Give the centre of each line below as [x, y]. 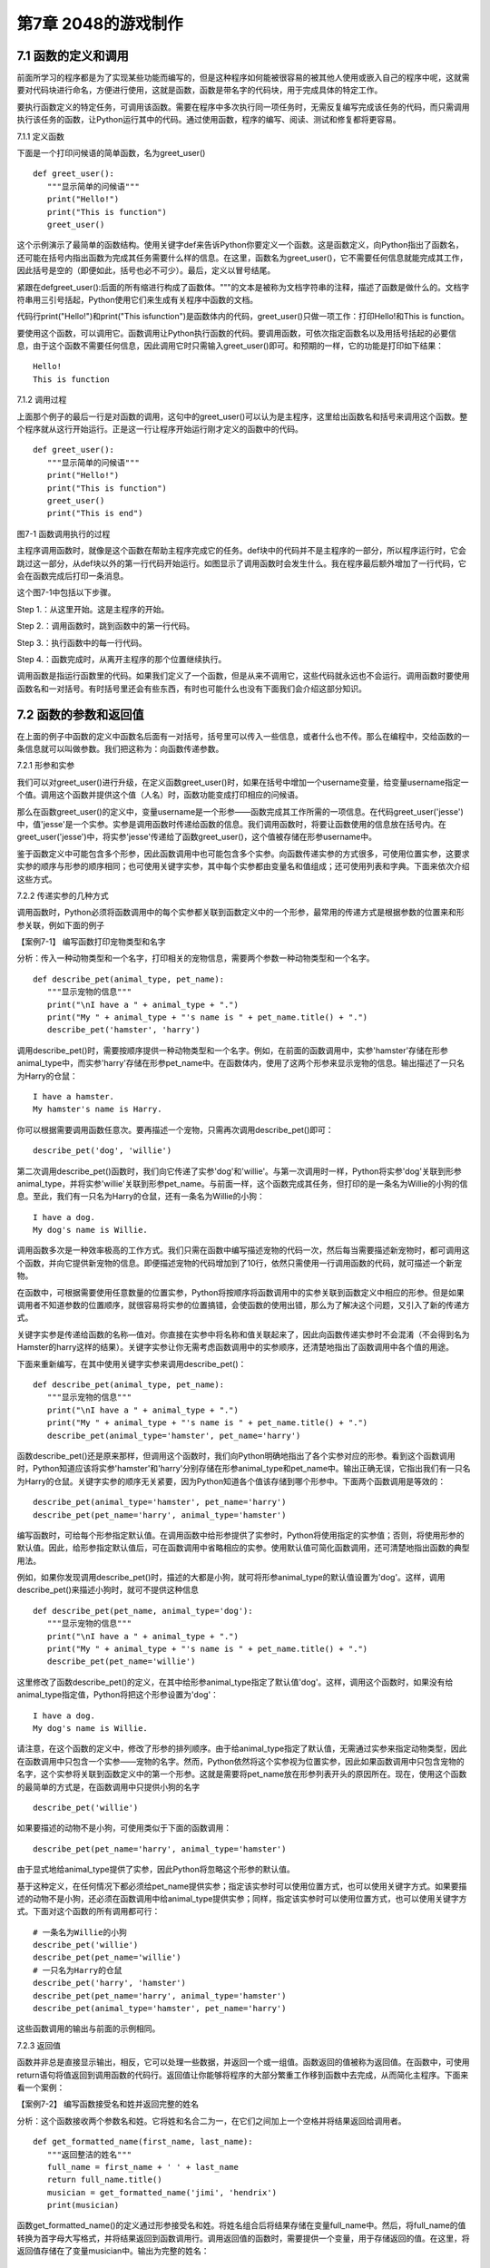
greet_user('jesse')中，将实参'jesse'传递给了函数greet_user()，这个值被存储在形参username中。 [196, 837]
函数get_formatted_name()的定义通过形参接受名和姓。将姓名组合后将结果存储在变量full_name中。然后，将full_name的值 [241, 2225]
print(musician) [83, 2205]
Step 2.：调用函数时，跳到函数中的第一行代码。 [106, 626]
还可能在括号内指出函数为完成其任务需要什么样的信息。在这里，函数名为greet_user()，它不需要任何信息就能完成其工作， [242, 258]
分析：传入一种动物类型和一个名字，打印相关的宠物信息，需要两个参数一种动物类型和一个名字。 [196, 958]
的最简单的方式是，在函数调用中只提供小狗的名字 [108, 1786]
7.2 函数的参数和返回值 [80, 714]
